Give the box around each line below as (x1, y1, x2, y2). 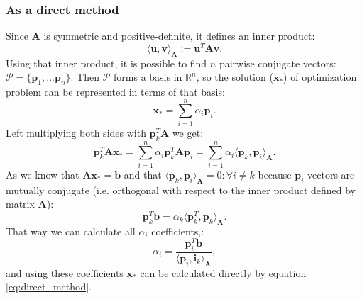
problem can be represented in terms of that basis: (6, 84, 225, 99)
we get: (172, 125, 204, 140)
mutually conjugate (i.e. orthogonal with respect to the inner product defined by (6, 182, 356, 197)
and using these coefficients (6, 265, 124, 280)
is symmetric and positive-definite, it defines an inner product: (43, 28, 315, 43)
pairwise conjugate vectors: (219, 55, 336, 70)
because (258, 167, 292, 181)
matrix (6, 196, 35, 211)
